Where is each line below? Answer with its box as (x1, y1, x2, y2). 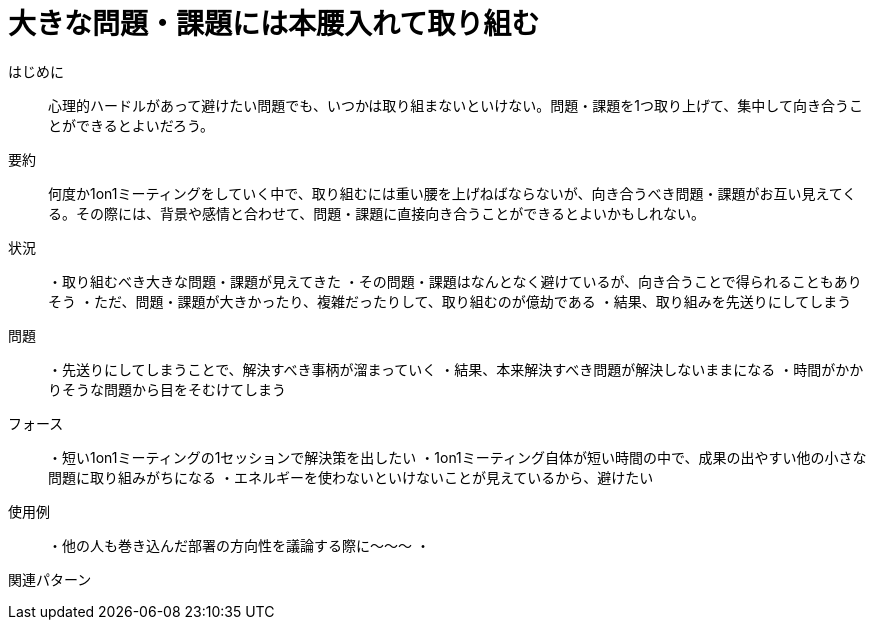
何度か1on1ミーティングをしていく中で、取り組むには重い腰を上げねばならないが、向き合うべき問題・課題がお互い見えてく (48, 184, 857, 202)
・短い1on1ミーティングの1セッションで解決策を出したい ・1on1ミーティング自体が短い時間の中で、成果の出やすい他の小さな (48, 448, 867, 466)
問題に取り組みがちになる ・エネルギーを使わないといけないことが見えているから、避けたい (48, 468, 654, 486)
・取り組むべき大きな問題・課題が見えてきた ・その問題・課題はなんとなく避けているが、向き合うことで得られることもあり (48, 272, 862, 290)
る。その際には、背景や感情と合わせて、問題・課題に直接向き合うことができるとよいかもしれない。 (48, 204, 706, 222)
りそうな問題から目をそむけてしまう (48, 380, 286, 398)
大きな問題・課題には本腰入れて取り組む (8, 7, 540, 41)
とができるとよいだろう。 (48, 116, 215, 134)
